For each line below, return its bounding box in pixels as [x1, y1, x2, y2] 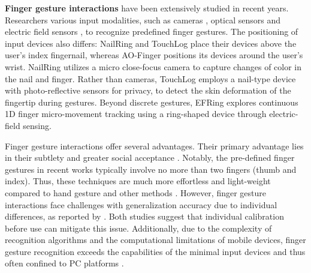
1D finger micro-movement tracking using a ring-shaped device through [5, 107, 267, 120]
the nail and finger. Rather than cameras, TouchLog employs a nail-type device [5, 72, 296, 85]
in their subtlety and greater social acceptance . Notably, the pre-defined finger [5, 151, 295, 164]
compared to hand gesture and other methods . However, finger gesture [5, 186, 267, 199]
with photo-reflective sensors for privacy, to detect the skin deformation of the [5, 84, 291, 97]
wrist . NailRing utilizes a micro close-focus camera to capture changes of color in [5, 60, 302, 73]
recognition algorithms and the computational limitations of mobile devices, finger [5, 233, 306, 246]
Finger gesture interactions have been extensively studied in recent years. [5, 2, 289, 14]
